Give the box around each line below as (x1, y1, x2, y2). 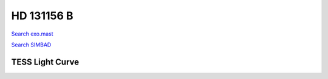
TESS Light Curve (11, 57, 80, 67)
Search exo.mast (11, 30, 54, 37)
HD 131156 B (11, 9, 73, 22)
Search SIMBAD (11, 41, 52, 48)
